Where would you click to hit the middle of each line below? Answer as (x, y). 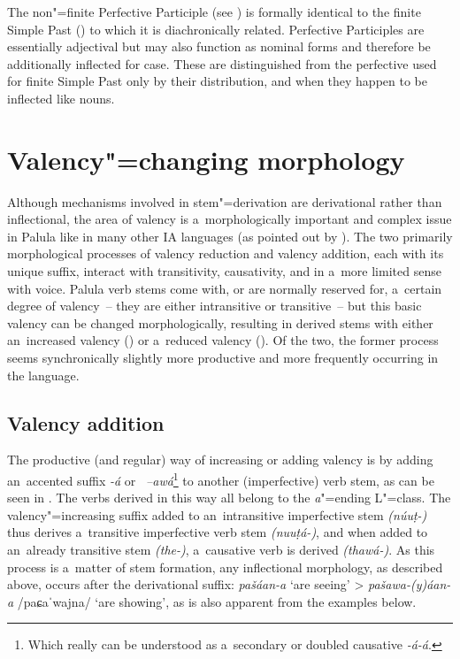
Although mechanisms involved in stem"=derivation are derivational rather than (225, 201)
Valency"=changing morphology (206, 159)
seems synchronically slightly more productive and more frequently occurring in (223, 358)
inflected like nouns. (61, 98)
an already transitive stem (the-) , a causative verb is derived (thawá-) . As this (221, 550)
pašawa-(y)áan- (409, 584)
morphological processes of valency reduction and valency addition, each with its (226, 253)
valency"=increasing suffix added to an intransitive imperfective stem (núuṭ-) (217, 514)
